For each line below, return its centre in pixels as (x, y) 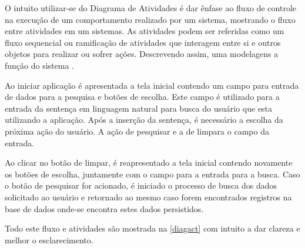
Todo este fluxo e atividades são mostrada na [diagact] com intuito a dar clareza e (152, 228)
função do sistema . (39, 65)
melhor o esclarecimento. (49, 239)
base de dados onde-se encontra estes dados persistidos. (104, 208)
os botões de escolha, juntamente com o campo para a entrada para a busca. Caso (152, 174)
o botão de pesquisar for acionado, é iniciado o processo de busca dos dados (141, 185)
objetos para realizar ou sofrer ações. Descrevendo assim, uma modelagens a (142, 54)
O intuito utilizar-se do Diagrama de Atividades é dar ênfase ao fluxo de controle (151, 8)
